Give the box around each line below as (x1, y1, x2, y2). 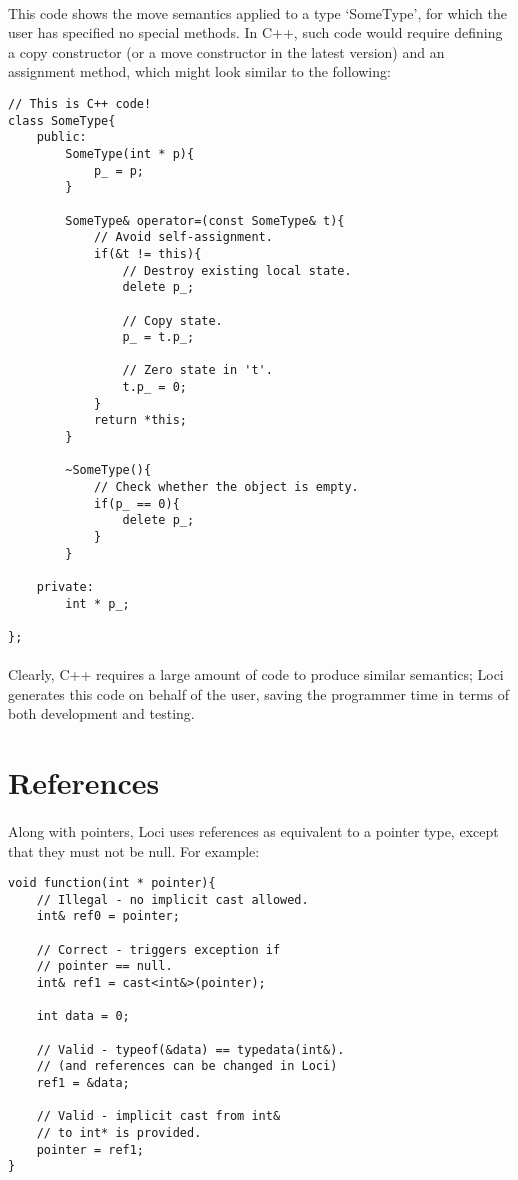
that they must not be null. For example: (8, 840, 260, 861)
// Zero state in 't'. (122, 363, 273, 378)
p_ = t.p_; (122, 330, 195, 345)
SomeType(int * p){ (65, 146, 195, 161)
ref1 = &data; (36, 1076, 130, 1091)
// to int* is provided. (36, 1126, 202, 1140)
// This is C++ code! (8, 96, 152, 111)
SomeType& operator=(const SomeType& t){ (65, 213, 345, 228)
